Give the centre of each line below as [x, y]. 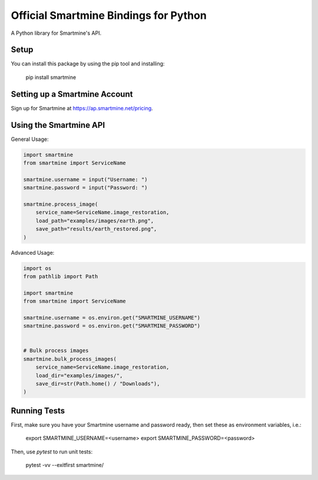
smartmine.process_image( [61, 204]
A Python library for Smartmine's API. [56, 33]
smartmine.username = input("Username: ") [85, 179]
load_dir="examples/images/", [79, 375]
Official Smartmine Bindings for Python [109, 15]
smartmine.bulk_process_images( [70, 359]
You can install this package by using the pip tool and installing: [88, 64]
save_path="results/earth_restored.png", [96, 229]
